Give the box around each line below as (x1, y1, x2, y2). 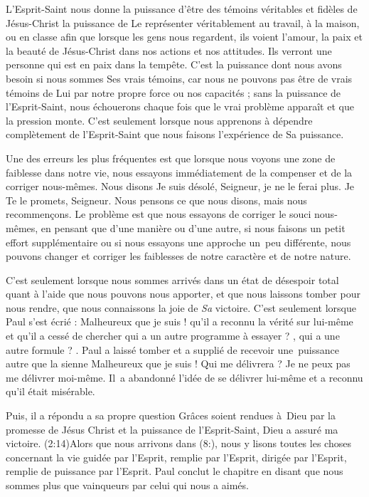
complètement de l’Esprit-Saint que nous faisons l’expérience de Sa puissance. (6, 127, 344, 142)
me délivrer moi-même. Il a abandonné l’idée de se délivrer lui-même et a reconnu (6, 370, 363, 384)
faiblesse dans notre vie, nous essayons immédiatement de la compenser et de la (6, 164, 353, 179)
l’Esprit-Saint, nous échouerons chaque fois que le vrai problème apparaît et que (6, 99, 354, 114)
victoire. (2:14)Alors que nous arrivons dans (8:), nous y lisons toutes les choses (6, 436, 351, 451)
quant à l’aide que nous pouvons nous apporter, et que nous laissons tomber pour (6, 286, 360, 301)
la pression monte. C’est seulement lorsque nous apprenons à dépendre (6, 113, 313, 127)
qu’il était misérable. (6, 384, 95, 399)
